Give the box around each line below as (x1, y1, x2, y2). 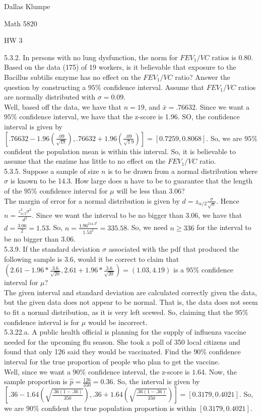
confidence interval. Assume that (103, 81, 205, 92)
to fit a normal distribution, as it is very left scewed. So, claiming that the (4, 306, 233, 317)
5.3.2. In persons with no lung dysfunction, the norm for (4, 52, 178, 62)
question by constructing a (4, 81, 86, 92)
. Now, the (205, 366, 237, 377)
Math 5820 (4, 18, 37, 28)
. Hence (216, 195, 239, 206)
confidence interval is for (4, 316, 80, 327)
